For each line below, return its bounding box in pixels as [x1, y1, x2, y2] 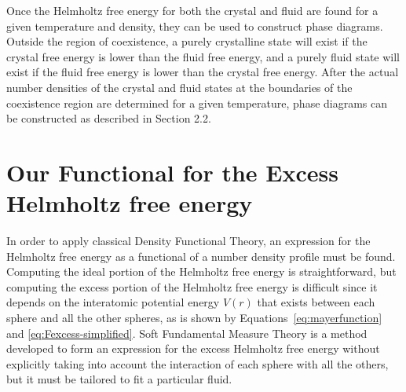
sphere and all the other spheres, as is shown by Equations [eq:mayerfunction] [6, 310, 382, 326]
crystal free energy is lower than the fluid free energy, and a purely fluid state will [6, 48, 401, 64]
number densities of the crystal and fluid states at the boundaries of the [6, 79, 353, 95]
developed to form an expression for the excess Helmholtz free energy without [6, 340, 380, 357]
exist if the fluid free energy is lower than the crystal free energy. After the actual [6, 64, 399, 80]
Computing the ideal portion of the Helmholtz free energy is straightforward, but [6, 263, 397, 280]
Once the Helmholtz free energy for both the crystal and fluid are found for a [6, 2, 379, 18]
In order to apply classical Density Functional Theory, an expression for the [6, 233, 371, 249]
